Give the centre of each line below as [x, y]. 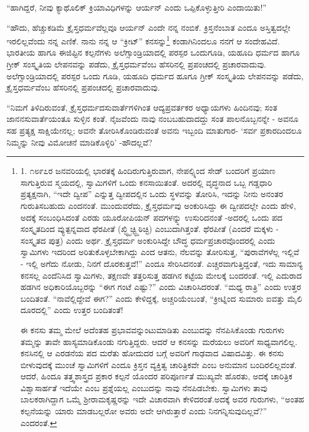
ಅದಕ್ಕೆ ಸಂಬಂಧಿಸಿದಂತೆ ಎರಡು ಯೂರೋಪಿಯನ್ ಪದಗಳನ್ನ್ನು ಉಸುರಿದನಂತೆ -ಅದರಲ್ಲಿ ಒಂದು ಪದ [152, 217]
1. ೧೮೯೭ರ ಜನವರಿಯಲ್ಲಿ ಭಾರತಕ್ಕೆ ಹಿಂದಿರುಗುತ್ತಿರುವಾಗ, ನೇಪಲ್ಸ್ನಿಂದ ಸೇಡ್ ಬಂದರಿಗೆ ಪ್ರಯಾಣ [148, 171]
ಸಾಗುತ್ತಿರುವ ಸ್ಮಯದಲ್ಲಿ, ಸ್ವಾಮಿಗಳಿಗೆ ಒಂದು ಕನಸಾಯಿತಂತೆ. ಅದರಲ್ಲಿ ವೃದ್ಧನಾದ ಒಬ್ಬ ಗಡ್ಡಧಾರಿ [146, 182]
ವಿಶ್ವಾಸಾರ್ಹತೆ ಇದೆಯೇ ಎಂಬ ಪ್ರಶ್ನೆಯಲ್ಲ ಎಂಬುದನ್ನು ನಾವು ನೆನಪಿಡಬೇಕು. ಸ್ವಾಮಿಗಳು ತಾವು [144, 387]
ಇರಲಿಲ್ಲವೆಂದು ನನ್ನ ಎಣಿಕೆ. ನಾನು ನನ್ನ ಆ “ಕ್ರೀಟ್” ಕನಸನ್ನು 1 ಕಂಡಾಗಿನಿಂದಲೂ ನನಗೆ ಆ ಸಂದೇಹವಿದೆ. [143, 40]
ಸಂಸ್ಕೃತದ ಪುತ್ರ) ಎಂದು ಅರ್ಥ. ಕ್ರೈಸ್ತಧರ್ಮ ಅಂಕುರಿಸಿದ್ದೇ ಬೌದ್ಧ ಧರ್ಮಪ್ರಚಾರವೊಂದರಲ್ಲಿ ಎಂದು [148, 240]
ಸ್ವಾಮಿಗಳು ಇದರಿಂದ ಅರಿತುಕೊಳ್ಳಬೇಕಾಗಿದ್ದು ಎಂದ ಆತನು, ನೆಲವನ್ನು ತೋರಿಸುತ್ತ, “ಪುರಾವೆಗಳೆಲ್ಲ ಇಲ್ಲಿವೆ [160, 252]
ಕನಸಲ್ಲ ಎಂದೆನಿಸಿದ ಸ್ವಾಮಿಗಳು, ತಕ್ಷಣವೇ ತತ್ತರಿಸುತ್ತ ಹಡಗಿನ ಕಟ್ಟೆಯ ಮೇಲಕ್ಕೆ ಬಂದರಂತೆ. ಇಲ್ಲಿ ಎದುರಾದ [161, 275]
